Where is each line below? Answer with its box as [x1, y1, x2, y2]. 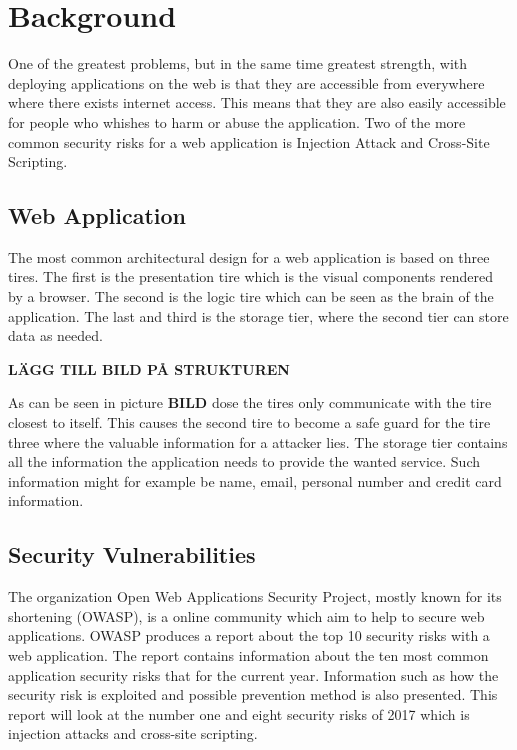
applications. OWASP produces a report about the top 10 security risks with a [8, 625, 490, 646]
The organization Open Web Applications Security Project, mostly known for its [8, 586, 502, 607]
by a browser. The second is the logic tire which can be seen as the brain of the [8, 286, 494, 307]
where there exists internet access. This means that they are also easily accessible [8, 92, 506, 113]
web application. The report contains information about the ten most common [8, 645, 489, 665]
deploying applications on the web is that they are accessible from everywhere [8, 72, 485, 93]
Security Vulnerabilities [8, 539, 256, 570]
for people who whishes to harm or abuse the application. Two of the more [8, 111, 466, 132]
